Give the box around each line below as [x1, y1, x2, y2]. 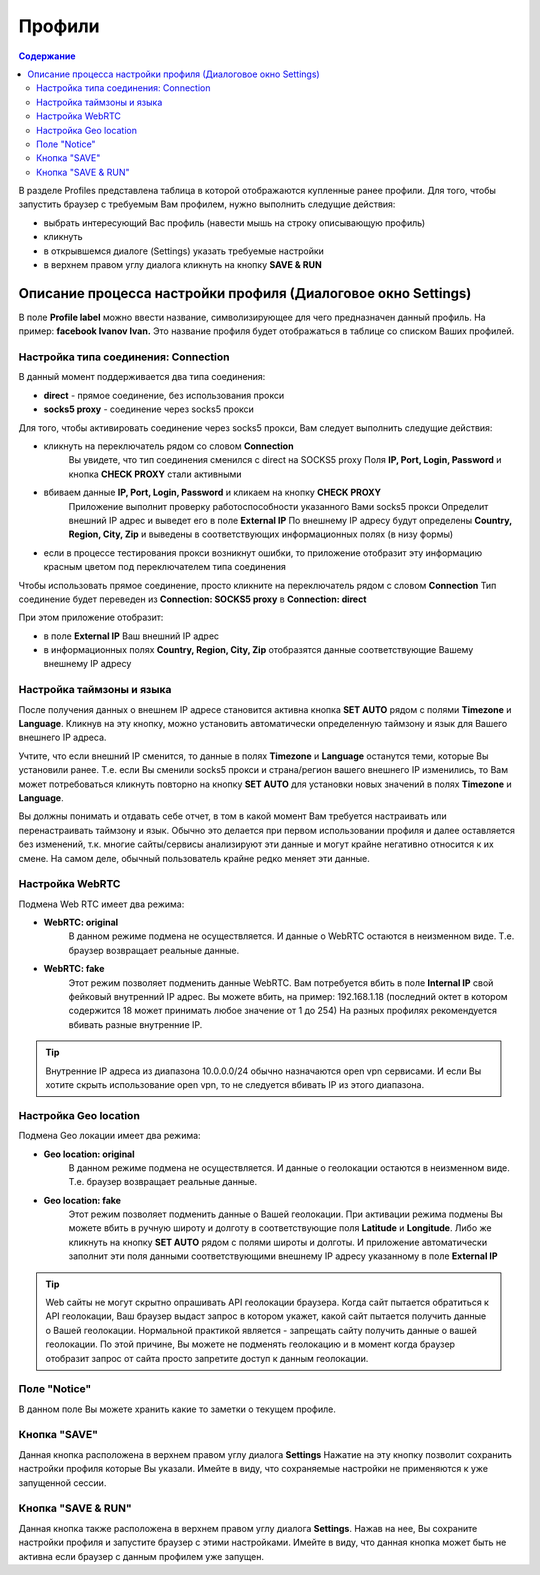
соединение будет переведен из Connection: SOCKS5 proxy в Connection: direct [18, 593, 367, 605]
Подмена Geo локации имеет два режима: [18, 1130, 201, 1142]
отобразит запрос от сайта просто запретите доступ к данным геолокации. [45, 1352, 369, 1364]
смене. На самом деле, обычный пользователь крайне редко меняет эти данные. [18, 852, 370, 864]
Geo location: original [43, 1148, 135, 1160]
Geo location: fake [43, 1194, 122, 1206]
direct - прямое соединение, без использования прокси [43, 389, 285, 401]
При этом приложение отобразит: [18, 611, 164, 624]
